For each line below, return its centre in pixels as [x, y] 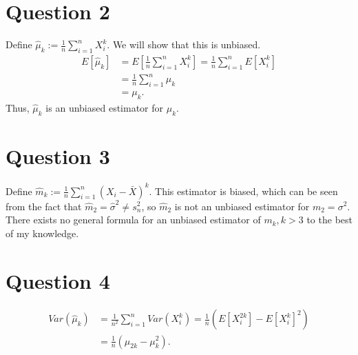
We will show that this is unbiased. [187, 44]
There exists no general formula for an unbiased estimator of [133, 220]
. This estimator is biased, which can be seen [243, 191]
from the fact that [44, 206]
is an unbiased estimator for [105, 108]
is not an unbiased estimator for [242, 206]
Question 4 [58, 280]
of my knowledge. [42, 233]
